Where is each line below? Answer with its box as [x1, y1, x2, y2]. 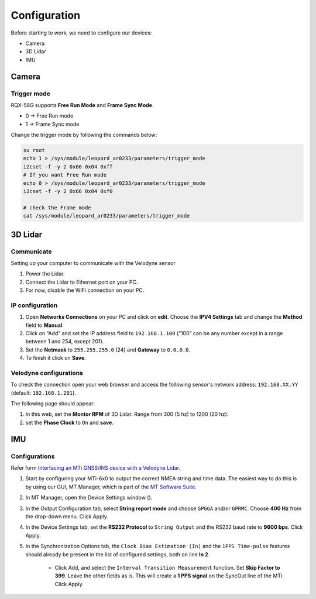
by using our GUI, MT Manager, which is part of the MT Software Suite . [25, 483, 197, 490]
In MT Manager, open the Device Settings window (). [25, 494, 153, 501]
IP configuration [11, 301, 58, 309]
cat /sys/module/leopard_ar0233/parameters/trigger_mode [23, 212, 190, 219]
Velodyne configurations [11, 369, 83, 377]
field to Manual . [25, 322, 64, 329]
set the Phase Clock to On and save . [25, 419, 114, 426]
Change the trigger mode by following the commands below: [11, 132, 157, 139]
